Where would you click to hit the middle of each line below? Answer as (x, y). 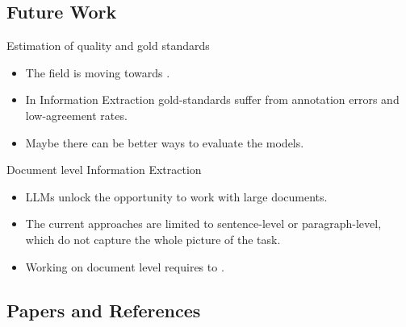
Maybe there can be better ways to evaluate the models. (165, 142)
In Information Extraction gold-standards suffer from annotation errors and (212, 99)
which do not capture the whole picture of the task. (153, 239)
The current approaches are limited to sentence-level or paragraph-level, (203, 224)
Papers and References (104, 310)
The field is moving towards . (98, 72)
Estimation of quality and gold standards (108, 46)
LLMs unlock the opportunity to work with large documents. (176, 196)
